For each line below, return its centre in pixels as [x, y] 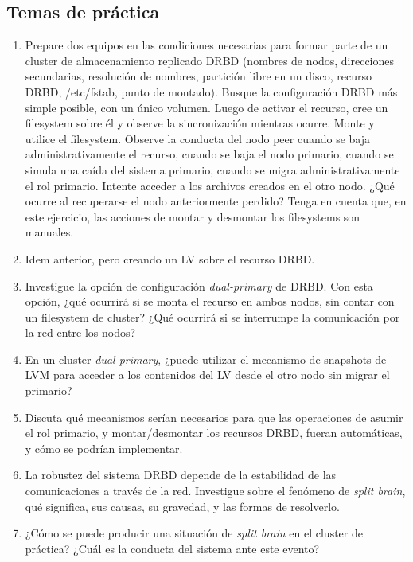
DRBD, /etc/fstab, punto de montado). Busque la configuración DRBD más [211, 91]
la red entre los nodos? [80, 332]
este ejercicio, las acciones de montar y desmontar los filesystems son [193, 216]
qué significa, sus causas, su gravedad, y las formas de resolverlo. [182, 506]
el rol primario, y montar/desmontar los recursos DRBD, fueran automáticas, [214, 433]
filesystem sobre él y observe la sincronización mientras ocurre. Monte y [200, 123]
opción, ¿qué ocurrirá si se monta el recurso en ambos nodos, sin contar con [210, 301]
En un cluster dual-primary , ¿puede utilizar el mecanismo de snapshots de [206, 359]
